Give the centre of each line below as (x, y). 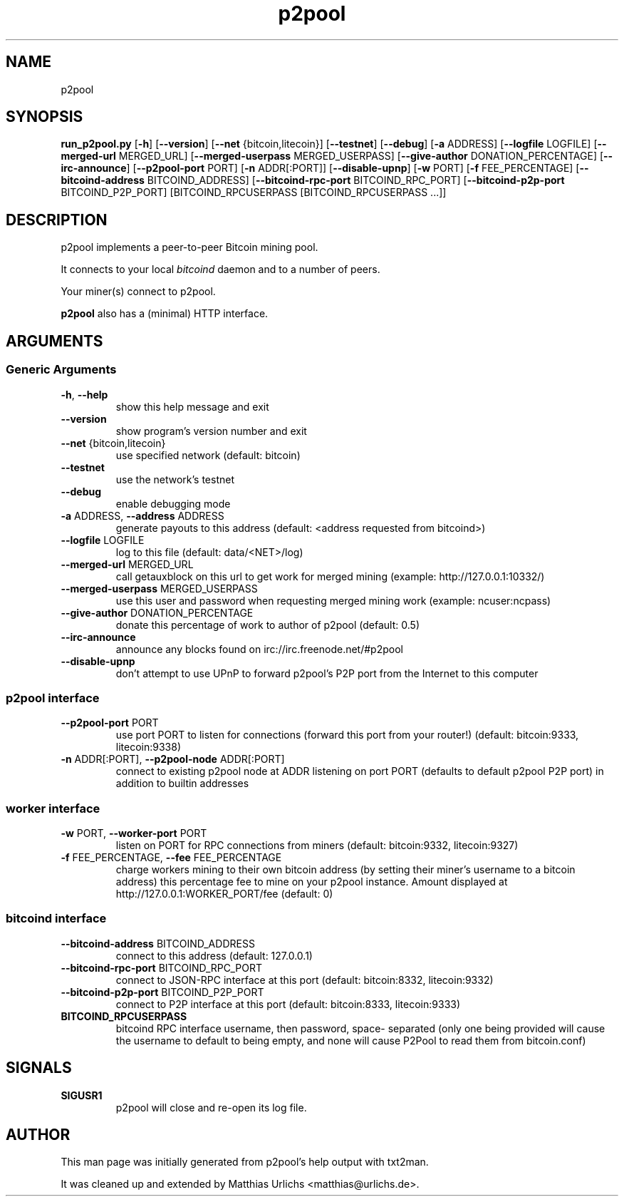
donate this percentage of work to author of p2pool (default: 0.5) (267, 625)
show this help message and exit (192, 406)
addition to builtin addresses (182, 784)
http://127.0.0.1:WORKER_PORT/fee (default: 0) (224, 894)
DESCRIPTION (57, 220)
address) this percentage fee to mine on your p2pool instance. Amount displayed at (312, 882)
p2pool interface (53, 698)
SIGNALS (39, 1068)
